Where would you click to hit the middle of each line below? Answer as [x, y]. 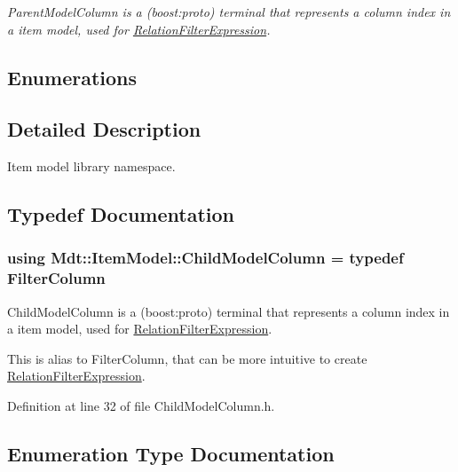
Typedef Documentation [121, 214]
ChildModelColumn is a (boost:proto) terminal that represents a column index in [229, 311]
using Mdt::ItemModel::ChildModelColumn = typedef [205, 258]
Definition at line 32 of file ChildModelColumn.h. [141, 406]
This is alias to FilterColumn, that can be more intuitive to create [187, 358]
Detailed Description [104, 129]
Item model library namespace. [91, 166]
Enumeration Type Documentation [171, 454]
